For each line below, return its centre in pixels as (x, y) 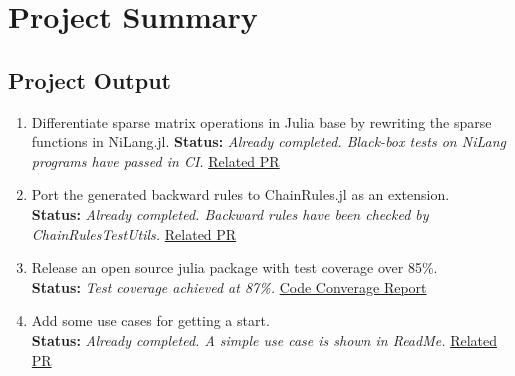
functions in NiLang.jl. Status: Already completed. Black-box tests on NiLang (268, 141)
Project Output (89, 79)
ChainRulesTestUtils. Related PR (134, 233)
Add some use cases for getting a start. (150, 320)
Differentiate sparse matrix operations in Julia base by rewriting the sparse (261, 121)
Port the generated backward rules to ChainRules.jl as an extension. (240, 194)
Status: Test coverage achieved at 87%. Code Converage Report (229, 286)
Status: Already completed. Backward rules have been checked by (230, 213)
